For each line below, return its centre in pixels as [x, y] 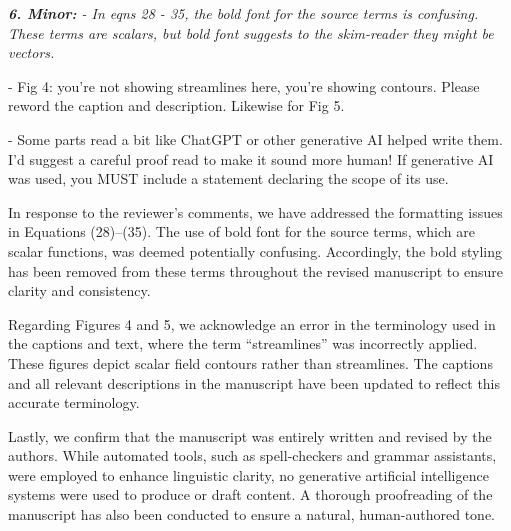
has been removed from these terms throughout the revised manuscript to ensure [255, 270]
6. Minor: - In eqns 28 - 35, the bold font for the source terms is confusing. [243, 13]
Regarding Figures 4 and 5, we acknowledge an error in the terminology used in [252, 323]
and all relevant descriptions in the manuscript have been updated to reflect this [254, 382]
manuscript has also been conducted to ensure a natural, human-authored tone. [251, 514]
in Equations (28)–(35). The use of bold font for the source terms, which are [241, 231]
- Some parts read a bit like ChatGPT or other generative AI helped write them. [255, 138]
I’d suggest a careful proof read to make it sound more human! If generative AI [251, 158]
